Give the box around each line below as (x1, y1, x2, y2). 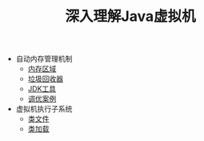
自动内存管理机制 (15, 54, 73, 64)
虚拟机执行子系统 (15, 104, 73, 114)
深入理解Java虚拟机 (65, 7, 196, 26)
